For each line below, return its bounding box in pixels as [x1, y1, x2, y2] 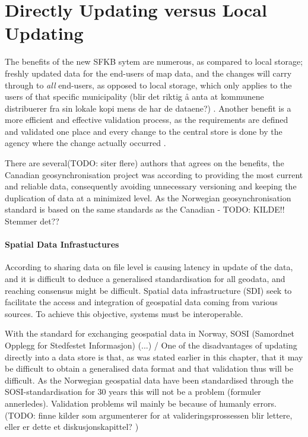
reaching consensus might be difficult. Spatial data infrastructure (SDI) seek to [5, 284, 292, 296]
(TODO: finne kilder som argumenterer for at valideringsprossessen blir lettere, [5, 408, 293, 421]
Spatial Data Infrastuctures [5, 238, 119, 251]
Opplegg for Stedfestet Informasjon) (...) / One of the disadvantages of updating [5, 338, 297, 351]
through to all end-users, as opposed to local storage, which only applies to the [5, 78, 292, 91]
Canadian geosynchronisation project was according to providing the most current [5, 168, 303, 180]
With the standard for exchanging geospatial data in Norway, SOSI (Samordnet [5, 327, 295, 340]
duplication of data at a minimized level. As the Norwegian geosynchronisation [5, 191, 291, 204]
